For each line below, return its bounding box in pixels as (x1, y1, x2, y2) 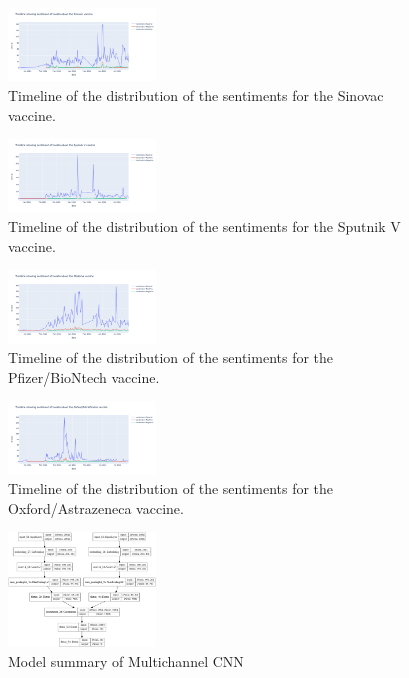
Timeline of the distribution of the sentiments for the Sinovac (8, 84, 384, 105)
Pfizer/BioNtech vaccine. (8, 366, 160, 387)
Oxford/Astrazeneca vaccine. (8, 497, 184, 518)
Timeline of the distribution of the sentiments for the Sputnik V (8, 216, 401, 236)
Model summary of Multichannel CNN (8, 651, 244, 672)
